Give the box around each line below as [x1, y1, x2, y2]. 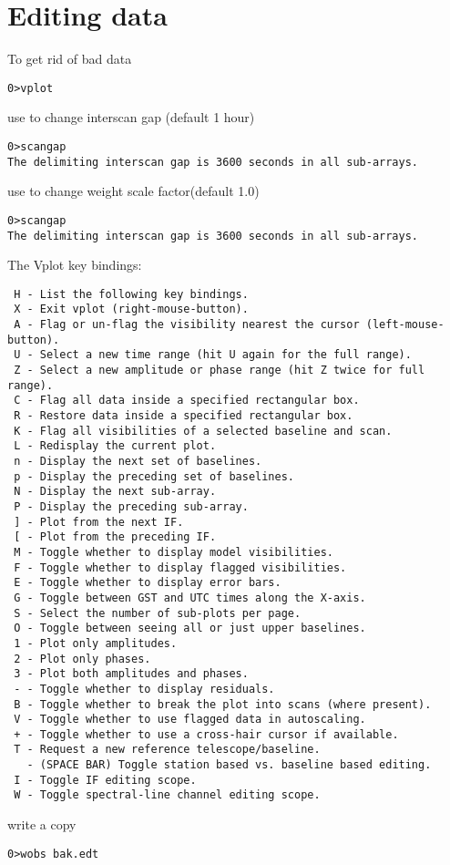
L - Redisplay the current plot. [14, 439, 217, 453]
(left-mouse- [365, 318, 445, 332]
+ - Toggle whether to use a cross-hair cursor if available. [14, 727, 399, 741]
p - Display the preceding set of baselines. [14, 469, 294, 483]
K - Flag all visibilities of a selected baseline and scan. [14, 424, 393, 438]
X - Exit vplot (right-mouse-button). [14, 303, 249, 316]
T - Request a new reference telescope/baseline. [14, 743, 321, 757]
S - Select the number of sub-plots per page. [14, 606, 302, 620]
